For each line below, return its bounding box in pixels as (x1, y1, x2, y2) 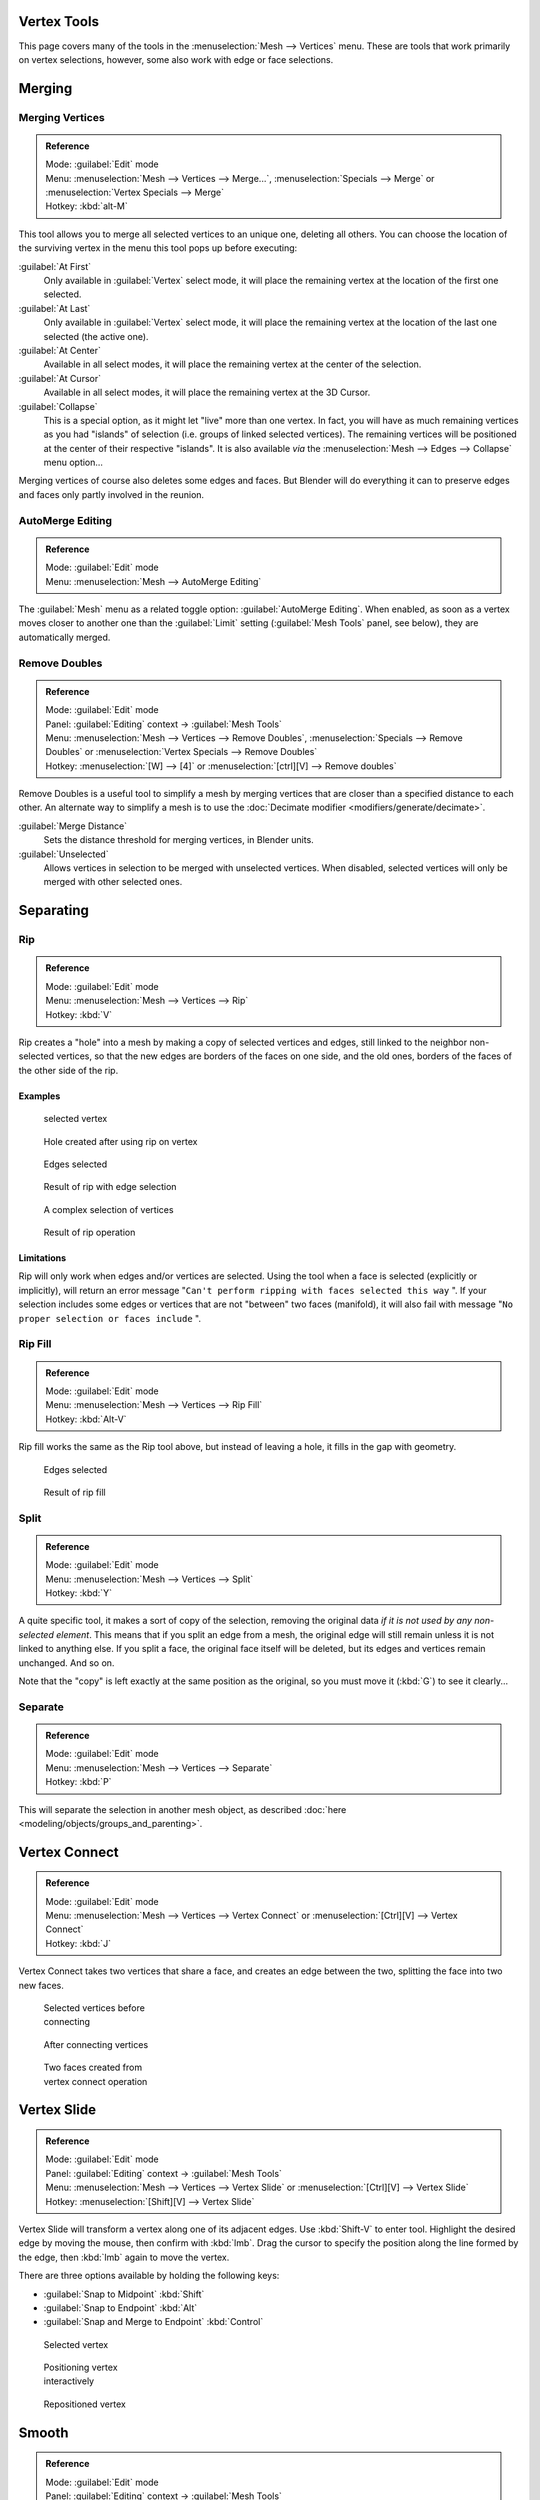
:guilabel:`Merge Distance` (18, 820, 128, 832)
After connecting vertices (43, 2038, 149, 2050)
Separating (18, 902, 90, 919)
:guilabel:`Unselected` (18, 848, 109, 860)
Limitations (18, 1252, 67, 1264)
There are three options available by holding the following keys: (18, 2270, 280, 2282)
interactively (43, 2375, 95, 2387)
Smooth (18, 2424, 69, 2441)
